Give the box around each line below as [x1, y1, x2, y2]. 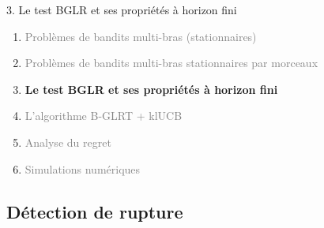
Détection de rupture [6, 199, 183, 223]
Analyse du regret [24, 133, 111, 150]
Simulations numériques [24, 160, 141, 177]
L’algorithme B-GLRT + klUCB [24, 107, 183, 124]
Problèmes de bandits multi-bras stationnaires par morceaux [24, 54, 318, 71]
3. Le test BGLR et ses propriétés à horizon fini [6, 2, 237, 17]
